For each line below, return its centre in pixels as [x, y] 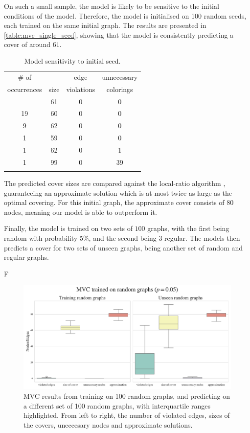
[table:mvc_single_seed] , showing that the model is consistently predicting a [119, 34]
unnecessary [120, 77]
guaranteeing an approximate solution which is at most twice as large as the [118, 193]
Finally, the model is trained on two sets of [68, 228]
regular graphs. [26, 257]
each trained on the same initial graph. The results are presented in [105, 25]
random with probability [41, 238]
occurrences [25, 89]
